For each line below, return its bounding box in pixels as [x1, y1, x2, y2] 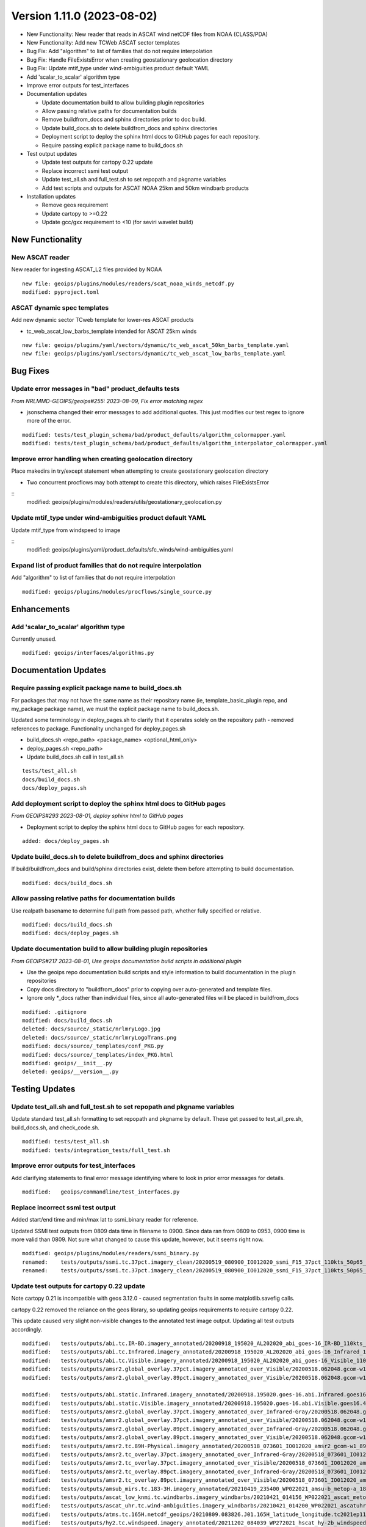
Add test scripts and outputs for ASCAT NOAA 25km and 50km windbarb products [41, 184, 249, 192]
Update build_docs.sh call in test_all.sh [26, 753, 124, 760]
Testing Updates [11, 1084, 76, 1095]
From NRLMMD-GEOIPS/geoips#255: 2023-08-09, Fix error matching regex [11, 397, 203, 404]
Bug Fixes [11, 366, 50, 376]
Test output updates [26, 150, 77, 158]
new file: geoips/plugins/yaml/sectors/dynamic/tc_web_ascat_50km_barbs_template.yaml [22, 342, 289, 348]
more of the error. [26, 417, 71, 425]
